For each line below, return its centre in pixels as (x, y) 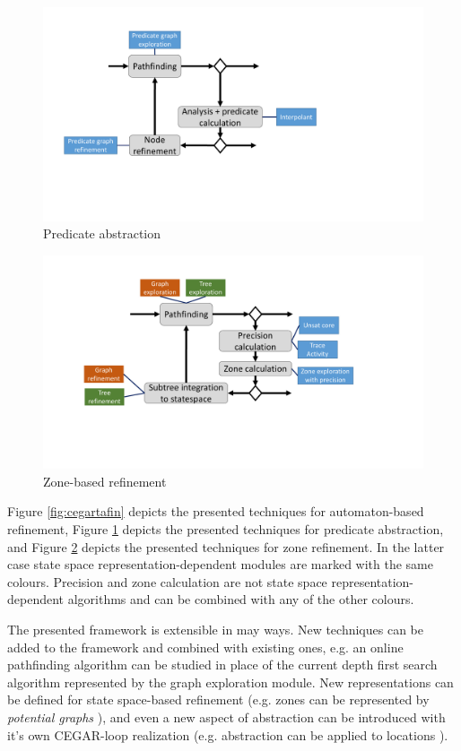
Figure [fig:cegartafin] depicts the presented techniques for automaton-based (216, 511)
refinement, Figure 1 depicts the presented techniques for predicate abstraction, (226, 528)
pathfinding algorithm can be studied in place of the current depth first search (222, 665)
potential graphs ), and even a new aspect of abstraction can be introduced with (226, 716)
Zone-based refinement (105, 481)
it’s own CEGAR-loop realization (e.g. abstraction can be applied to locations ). (228, 734)
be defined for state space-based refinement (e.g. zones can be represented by (218, 699)
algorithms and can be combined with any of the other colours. (241, 599)
